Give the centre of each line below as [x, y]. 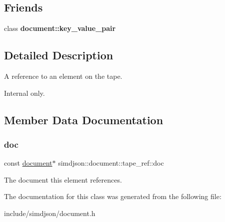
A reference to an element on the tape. [63, 76]
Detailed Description [59, 55]
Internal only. [24, 93]
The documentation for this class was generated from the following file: [113, 196]
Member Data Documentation [84, 119]
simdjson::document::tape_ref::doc [111, 163]
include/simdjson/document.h [50, 213]
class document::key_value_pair [60, 28]
